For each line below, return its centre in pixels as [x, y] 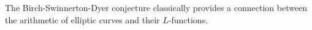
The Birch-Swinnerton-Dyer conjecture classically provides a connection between [156, 7]
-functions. [188, 19]
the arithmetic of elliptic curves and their [82, 19]
